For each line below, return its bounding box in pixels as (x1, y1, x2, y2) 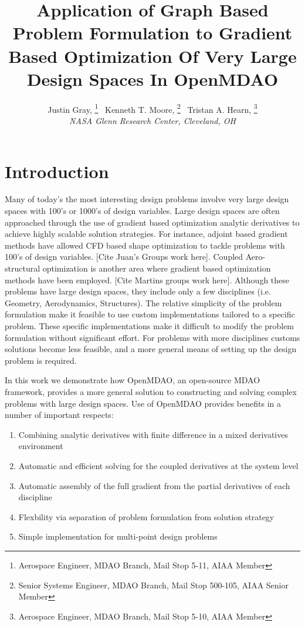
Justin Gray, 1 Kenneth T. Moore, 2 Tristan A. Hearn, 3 (48, 101, 257, 115)
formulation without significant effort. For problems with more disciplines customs (5, 331, 300, 343)
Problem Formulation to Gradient (12, 21, 293, 45)
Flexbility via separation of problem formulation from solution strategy (18, 510, 274, 523)
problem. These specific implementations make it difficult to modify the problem (5, 320, 294, 332)
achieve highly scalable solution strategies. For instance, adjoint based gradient (5, 227, 288, 240)
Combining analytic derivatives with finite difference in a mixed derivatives (18, 428, 288, 440)
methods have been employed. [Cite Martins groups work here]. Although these (5, 273, 290, 286)
